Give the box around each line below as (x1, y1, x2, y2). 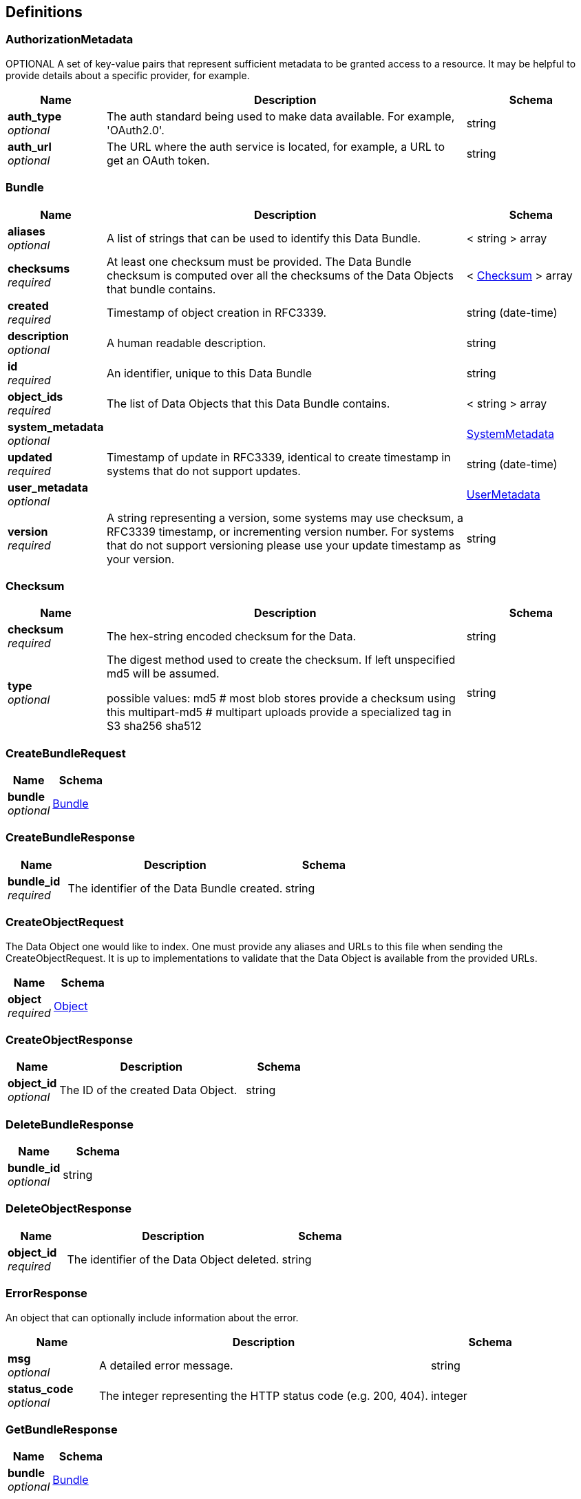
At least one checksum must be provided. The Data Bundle (106, 254, 412, 269)
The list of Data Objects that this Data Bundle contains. (106, 396, 390, 410)
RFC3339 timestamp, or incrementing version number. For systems (106, 524, 454, 538)
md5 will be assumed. (106, 667, 220, 681)
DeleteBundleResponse (6, 1117, 134, 1131)
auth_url (8, 139, 52, 154)
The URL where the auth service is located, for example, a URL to (106, 139, 445, 154)
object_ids (8, 389, 63, 403)
